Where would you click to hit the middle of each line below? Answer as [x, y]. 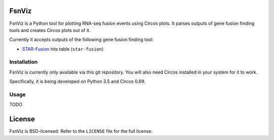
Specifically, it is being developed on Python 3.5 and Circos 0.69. [77, 82]
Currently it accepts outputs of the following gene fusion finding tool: [81, 40]
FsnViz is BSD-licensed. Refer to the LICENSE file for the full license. [81, 131]
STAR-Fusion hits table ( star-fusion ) [63, 49]
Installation [24, 62]
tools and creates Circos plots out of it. [50, 30]
